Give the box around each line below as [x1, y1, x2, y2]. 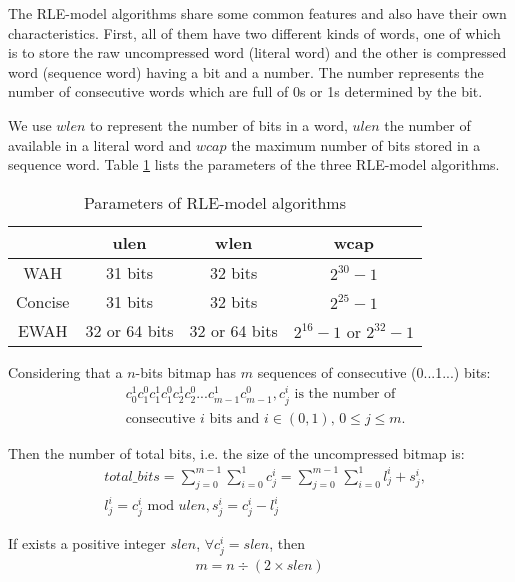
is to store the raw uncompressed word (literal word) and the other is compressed [8, 42, 507, 63]
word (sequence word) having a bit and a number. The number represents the [8, 61, 484, 82]
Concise [16, 289, 70, 313]
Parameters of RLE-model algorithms [83, 190, 347, 214]
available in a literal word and [8, 134, 192, 155]
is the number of [294, 387, 396, 402]
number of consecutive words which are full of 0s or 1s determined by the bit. [8, 81, 483, 102]
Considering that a [8, 361, 123, 382]
